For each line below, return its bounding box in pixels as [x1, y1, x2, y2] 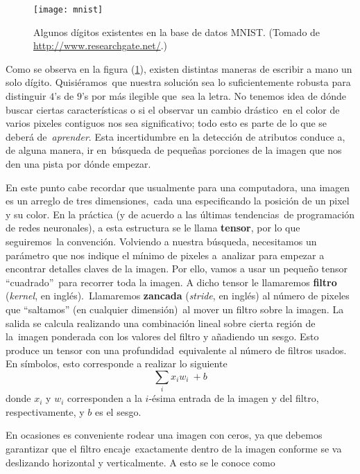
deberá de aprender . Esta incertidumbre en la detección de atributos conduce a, [6, 129, 345, 143]
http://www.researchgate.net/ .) [33, 38, 168, 53]
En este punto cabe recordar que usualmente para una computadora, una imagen [6, 179, 350, 194]
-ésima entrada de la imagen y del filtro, [148, 391, 319, 405]
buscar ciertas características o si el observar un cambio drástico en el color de [6, 102, 340, 116]
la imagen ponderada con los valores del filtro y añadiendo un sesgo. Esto [6, 329, 319, 344]
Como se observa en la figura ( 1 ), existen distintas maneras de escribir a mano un [6, 61, 352, 76]
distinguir [6, 89, 46, 103]
